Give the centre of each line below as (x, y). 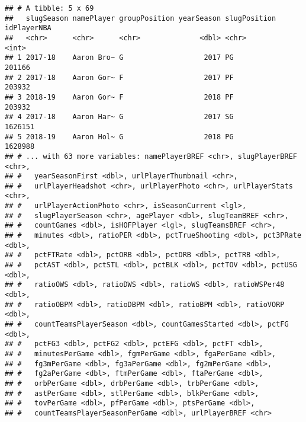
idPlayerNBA (28, 28)
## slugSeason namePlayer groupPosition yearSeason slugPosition (141, 18)
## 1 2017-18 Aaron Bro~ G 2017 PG (119, 58)
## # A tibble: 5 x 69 (49, 8)
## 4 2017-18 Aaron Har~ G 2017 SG (119, 117)
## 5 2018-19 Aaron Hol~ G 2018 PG (119, 137)
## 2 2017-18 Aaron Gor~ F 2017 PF (119, 77)
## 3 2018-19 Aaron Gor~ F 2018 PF (119, 97)
